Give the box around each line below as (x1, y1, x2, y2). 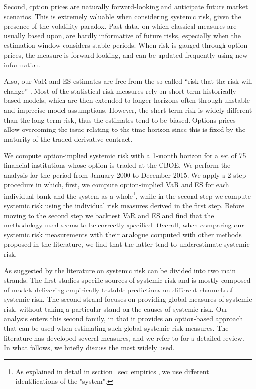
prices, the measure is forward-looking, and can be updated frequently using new (4, 49, 248, 60)
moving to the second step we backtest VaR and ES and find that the (4, 210, 214, 220)
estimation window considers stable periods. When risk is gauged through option (4, 40, 248, 50)
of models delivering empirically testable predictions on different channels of (4, 284, 233, 294)
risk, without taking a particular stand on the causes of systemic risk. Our (4, 303, 228, 314)
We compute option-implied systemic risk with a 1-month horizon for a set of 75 (4, 150, 246, 161)
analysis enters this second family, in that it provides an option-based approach (4, 313, 243, 324)
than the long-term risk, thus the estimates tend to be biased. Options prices (4, 114, 236, 125)
